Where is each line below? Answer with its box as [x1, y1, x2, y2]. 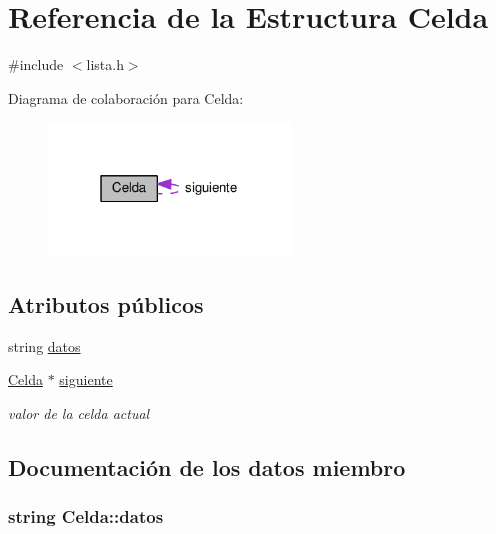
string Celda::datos [8, 504, 164, 529]
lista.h [86, 54, 124, 75]
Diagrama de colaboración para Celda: [8, 87, 244, 108]
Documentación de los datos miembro [8, 451, 406, 482]
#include [8, 54, 64, 75]
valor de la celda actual [8, 402, 150, 423]
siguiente [59, 369, 113, 390]
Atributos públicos [8, 288, 204, 319]
